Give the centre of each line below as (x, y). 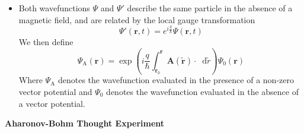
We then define (46, 42)
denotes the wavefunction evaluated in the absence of (202, 92)
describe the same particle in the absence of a (210, 8)
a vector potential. (52, 103)
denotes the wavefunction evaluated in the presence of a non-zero (176, 80)
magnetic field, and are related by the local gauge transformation (137, 19)
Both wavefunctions (54, 8)
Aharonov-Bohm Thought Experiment (85, 123)
